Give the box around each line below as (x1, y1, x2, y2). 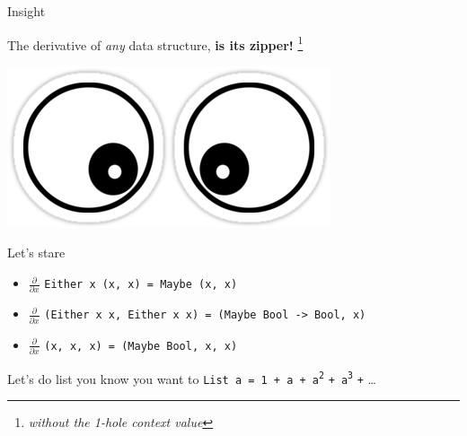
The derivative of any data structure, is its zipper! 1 (7, 32, 304, 54)
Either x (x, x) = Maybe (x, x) (44, 278, 238, 292)
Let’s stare (7, 243, 66, 262)
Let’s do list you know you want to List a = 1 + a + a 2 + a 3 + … (7, 369, 376, 388)
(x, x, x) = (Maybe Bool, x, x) (44, 339, 238, 353)
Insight (7, 2, 46, 20)
